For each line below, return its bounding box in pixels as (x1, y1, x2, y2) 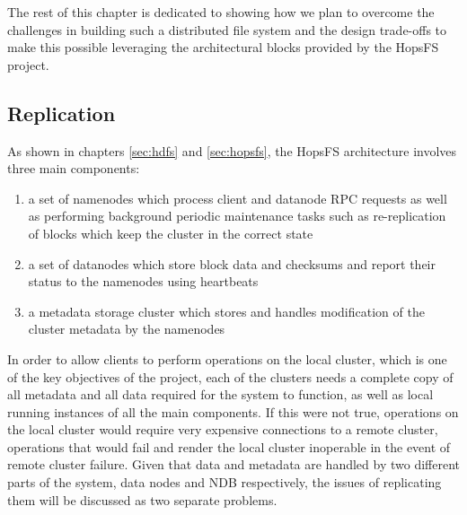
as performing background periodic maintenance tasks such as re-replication (28, 206, 446, 225)
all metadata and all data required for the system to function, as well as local (7, 385, 434, 404)
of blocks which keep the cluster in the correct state (28, 223, 313, 242)
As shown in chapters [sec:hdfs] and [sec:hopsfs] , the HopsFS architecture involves (7, 141, 457, 160)
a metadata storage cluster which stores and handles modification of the (28, 301, 425, 320)
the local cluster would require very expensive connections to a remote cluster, (7, 420, 438, 439)
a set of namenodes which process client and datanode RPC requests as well (28, 188, 447, 207)
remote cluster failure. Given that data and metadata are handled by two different (7, 455, 460, 474)
